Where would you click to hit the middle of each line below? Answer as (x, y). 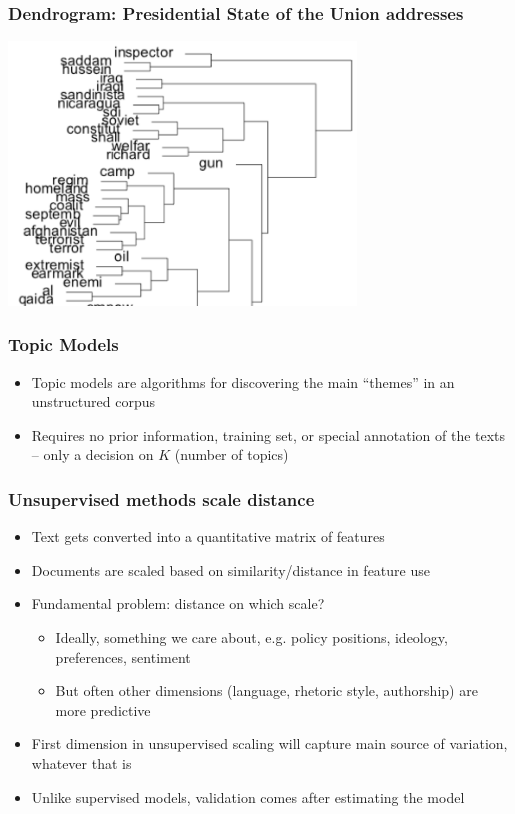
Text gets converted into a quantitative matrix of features (208, 536)
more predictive (103, 709)
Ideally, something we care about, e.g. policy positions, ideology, (251, 636)
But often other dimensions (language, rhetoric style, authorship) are (266, 690)
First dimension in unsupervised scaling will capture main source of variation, (269, 743)
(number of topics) (231, 454)
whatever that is (81, 762)
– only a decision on (92, 454)
